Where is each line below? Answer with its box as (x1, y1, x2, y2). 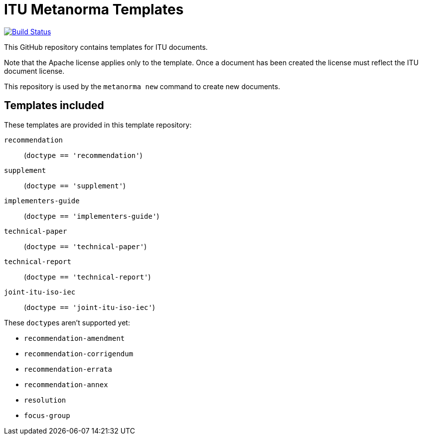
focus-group (24, 411, 70, 420)
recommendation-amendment (24, 334, 125, 342)
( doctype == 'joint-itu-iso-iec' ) (24, 302, 155, 311)
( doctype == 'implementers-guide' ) (24, 211, 159, 220)
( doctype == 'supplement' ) (24, 181, 126, 190)
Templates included (4, 99, 104, 112)
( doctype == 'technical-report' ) (24, 272, 151, 281)
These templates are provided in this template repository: (4, 120, 192, 129)
